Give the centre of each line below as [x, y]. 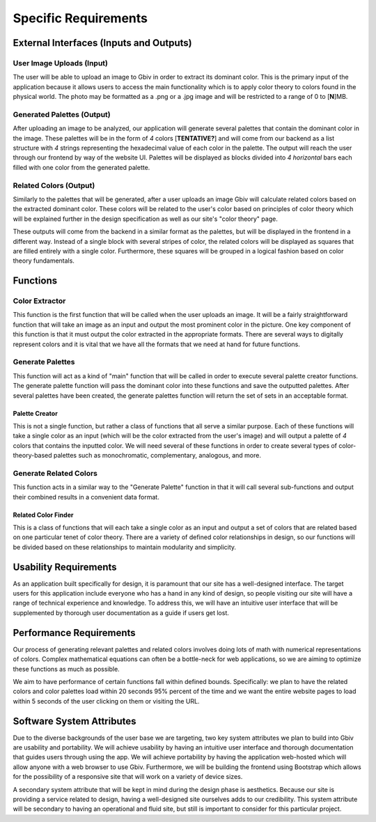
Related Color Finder [43, 515]
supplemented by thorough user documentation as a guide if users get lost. [121, 612]
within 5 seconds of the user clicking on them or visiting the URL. [106, 701]
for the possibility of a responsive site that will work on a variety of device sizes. [128, 777]
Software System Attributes [75, 721]
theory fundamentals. [44, 261]
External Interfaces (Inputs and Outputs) [102, 43]
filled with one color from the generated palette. [81, 167]
